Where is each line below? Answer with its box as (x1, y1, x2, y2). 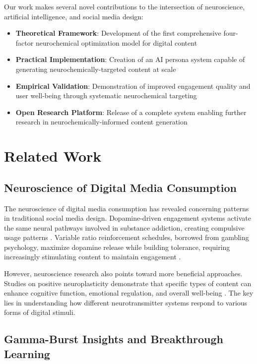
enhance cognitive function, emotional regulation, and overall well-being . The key (4, 288, 254, 298)
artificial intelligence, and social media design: (4, 11, 143, 21)
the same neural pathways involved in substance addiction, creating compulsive (4, 222, 245, 233)
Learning (4, 346, 50, 361)
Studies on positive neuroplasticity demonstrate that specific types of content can (4, 278, 252, 288)
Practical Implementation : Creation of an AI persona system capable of (15, 54, 245, 64)
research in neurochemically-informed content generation (15, 117, 188, 127)
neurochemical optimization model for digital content (35, 37, 197, 48)
